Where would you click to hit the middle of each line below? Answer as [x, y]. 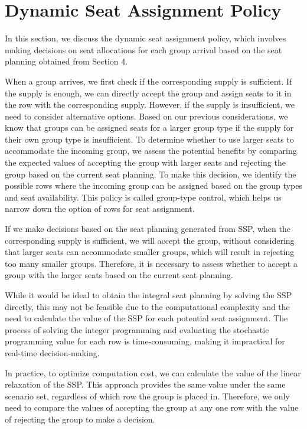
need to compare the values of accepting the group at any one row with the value [152, 407]
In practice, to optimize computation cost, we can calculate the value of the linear [153, 372]
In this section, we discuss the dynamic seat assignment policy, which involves [146, 38]
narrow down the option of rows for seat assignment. [100, 209]
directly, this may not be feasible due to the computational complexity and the [147, 306]
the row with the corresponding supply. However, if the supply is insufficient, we [150, 104]
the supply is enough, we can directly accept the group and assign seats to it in [148, 93]
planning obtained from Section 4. [66, 61]
